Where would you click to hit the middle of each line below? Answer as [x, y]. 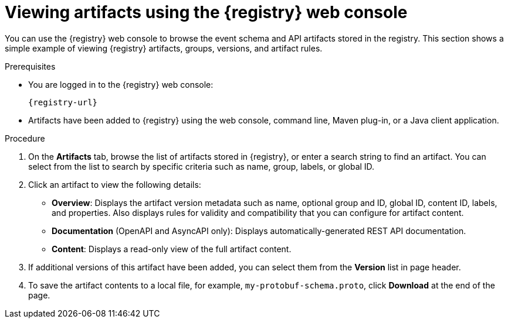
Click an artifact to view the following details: [115, 184]
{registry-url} [63, 102]
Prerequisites [30, 66]
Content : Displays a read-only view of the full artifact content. [172, 249]
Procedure [25, 138]
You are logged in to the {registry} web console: [121, 84]
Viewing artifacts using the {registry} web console [206, 12]
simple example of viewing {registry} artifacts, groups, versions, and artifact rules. [164, 48]
